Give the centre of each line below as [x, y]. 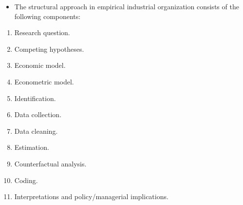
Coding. [26, 180]
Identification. [35, 98]
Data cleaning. [36, 131]
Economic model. [40, 65]
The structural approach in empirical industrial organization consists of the [127, 6]
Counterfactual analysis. [50, 163]
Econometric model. [44, 81]
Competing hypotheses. [49, 49]
